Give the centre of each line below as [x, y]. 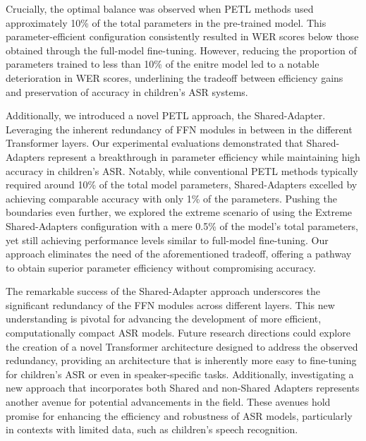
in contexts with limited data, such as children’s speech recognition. [152, 429]
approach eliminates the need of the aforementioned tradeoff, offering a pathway [179, 254]
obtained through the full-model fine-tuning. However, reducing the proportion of [181, 50]
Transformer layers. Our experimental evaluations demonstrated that [154, 143]
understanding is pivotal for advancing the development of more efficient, [164, 319]
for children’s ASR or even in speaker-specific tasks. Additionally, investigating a [180, 374]
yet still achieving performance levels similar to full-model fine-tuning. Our [167, 240]
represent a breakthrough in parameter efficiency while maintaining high [204, 156]
